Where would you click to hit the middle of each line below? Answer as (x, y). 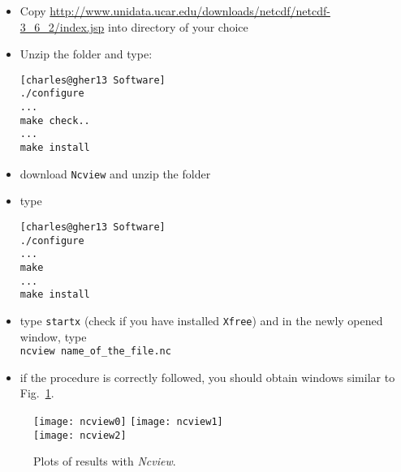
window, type (53, 336)
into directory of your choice (178, 26)
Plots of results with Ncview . (105, 461)
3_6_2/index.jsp (62, 26)
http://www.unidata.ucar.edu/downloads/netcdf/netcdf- (190, 11)
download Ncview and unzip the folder (115, 173)
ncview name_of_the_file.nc (95, 352)
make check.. (55, 120)
